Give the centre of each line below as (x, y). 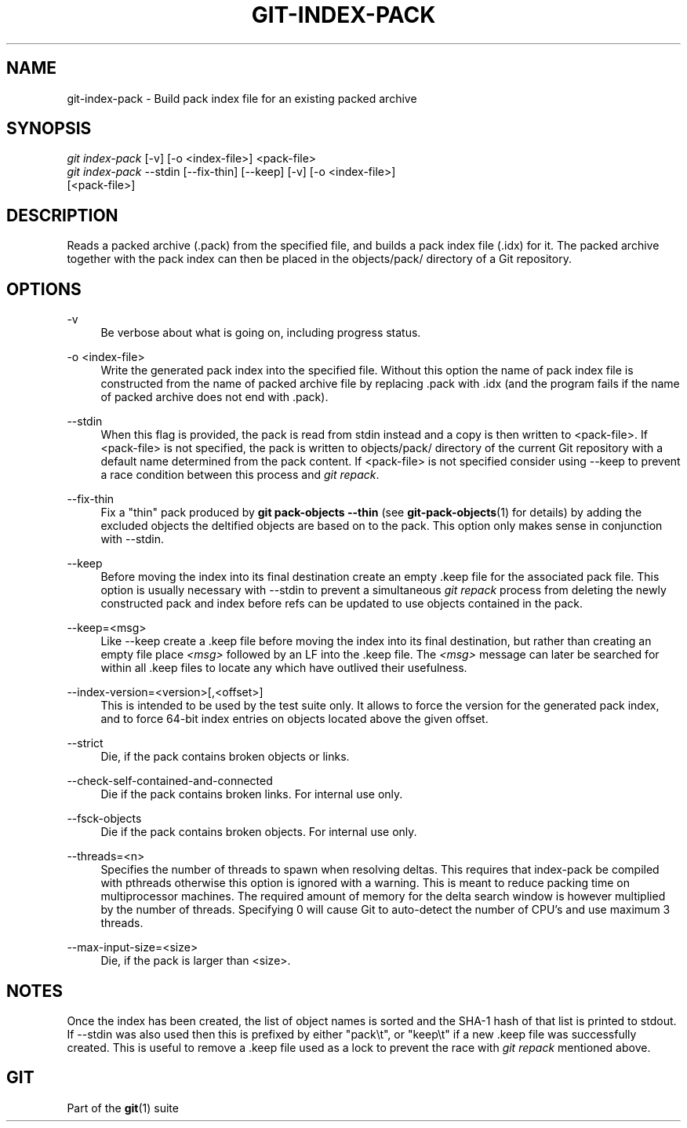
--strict (85, 743)
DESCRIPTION (62, 215)
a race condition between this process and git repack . (240, 475)
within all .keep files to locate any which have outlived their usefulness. (284, 668)
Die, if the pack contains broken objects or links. (225, 757)
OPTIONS (44, 289)
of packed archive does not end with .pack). (214, 397)
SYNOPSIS (49, 129)
